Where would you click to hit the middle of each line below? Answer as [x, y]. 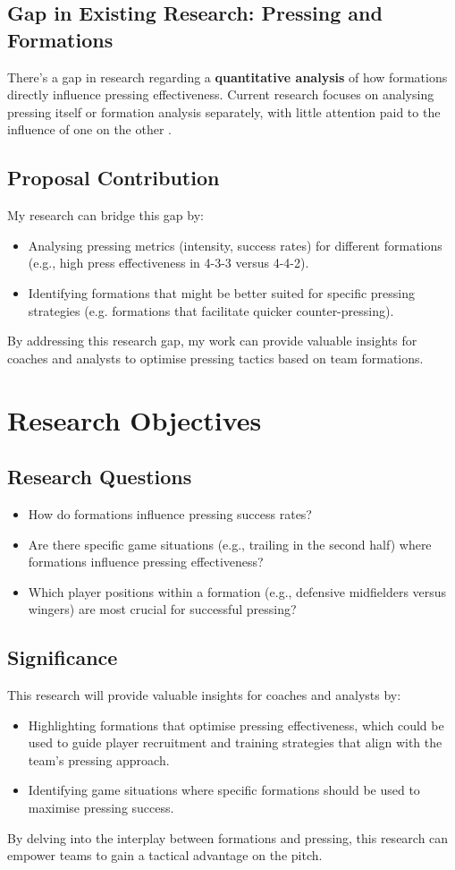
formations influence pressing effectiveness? [146, 562]
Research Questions [100, 477]
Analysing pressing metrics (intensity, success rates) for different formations [235, 245]
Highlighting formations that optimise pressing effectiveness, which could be [236, 725]
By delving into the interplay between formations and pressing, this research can [228, 837]
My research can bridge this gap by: [105, 215]
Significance [63, 657]
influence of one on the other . [90, 129]
